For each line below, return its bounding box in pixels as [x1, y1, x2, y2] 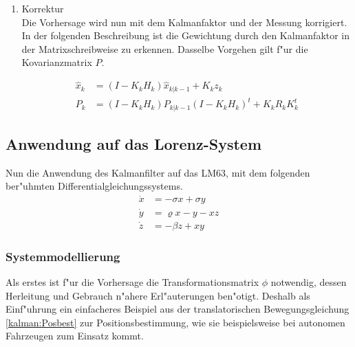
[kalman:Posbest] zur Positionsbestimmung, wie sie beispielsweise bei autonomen [6, 315, 345, 329]
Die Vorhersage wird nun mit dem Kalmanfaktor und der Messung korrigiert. [21, 14, 347, 29]
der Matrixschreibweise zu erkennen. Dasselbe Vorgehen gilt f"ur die [21, 41, 308, 56]
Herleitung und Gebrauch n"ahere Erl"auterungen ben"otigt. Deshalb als [6, 288, 310, 302]
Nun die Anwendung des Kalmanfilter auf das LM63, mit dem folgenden [6, 165, 310, 179]
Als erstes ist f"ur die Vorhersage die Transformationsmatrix [6, 275, 259, 289]
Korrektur [21, 1, 64, 15]
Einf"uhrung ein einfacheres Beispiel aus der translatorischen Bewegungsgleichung [6, 302, 349, 316]
